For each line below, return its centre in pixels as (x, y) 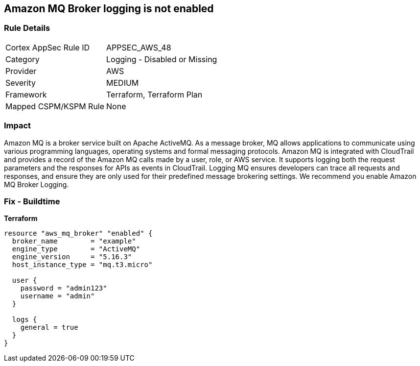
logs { (24, 320)
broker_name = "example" (74, 241)
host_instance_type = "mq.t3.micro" (82, 265)
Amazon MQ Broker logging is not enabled (109, 9)
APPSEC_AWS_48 (139, 47)
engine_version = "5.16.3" (72, 257)
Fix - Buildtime (32, 201)
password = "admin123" (64, 288)
